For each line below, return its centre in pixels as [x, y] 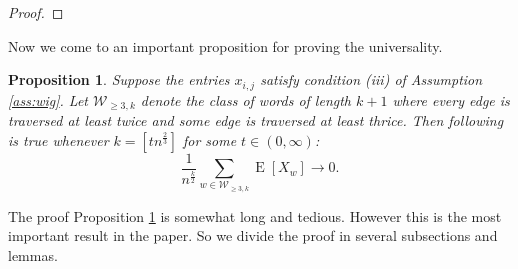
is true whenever [58, 139]
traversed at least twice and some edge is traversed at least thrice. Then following [256, 120]
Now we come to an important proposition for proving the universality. [225, 45]
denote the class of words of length [246, 99]
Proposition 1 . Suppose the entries [119, 79]
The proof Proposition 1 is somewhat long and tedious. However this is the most [255, 215]
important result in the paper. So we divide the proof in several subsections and [253, 235]
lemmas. [33, 255]
